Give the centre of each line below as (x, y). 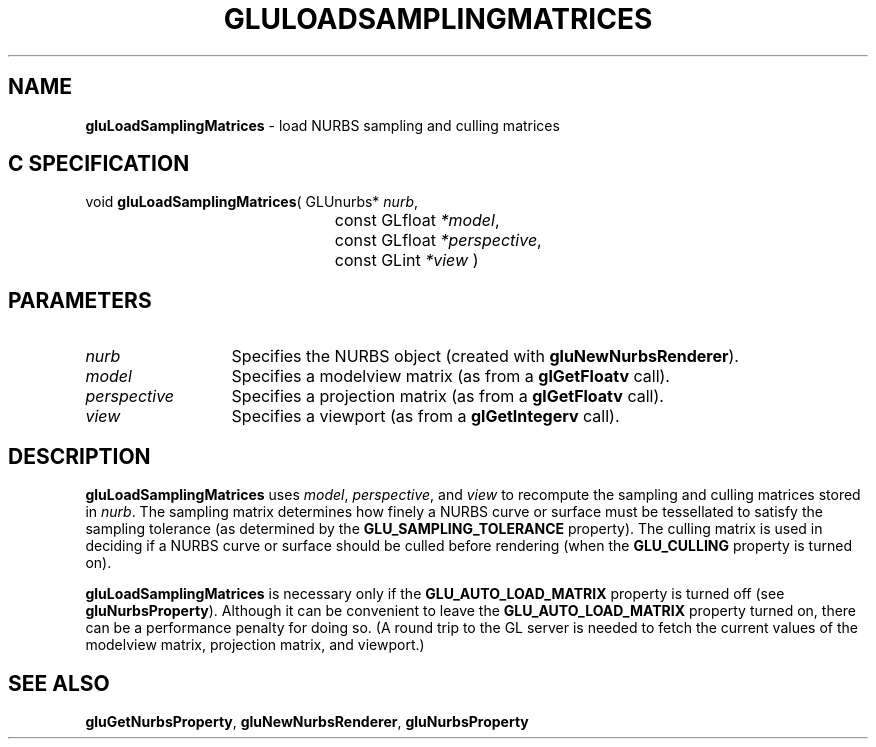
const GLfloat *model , (417, 220)
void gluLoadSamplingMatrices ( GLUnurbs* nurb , (252, 202)
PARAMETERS (80, 300)
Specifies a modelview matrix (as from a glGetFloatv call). (450, 376)
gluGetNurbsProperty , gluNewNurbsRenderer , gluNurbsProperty (307, 721)
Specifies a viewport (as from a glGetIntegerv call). (425, 416)
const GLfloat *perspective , (438, 240)
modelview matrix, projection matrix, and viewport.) (255, 645)
